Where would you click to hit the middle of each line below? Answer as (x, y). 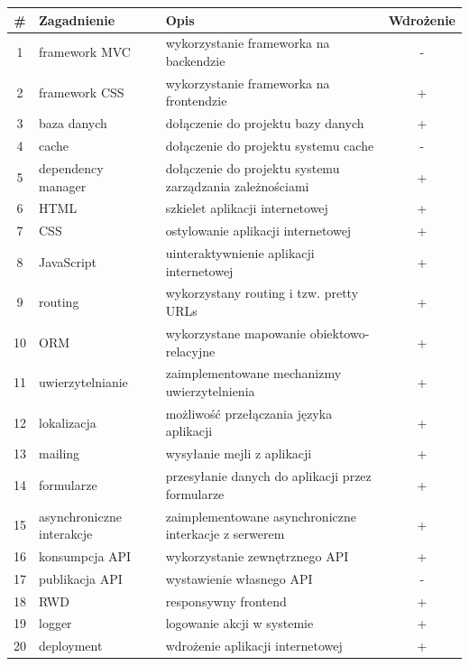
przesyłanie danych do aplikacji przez (268, 476)
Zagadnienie (77, 19)
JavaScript (68, 261)
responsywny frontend (226, 601)
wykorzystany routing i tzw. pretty (262, 293)
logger (55, 623)
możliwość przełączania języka (249, 413)
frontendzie (196, 101)
